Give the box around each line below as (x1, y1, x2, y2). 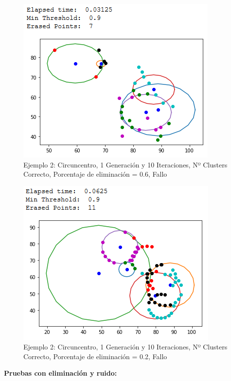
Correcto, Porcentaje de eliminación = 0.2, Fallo (23, 351, 167, 361)
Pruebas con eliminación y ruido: (4, 367, 117, 378)
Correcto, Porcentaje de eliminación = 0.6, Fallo (23, 169, 167, 179)
